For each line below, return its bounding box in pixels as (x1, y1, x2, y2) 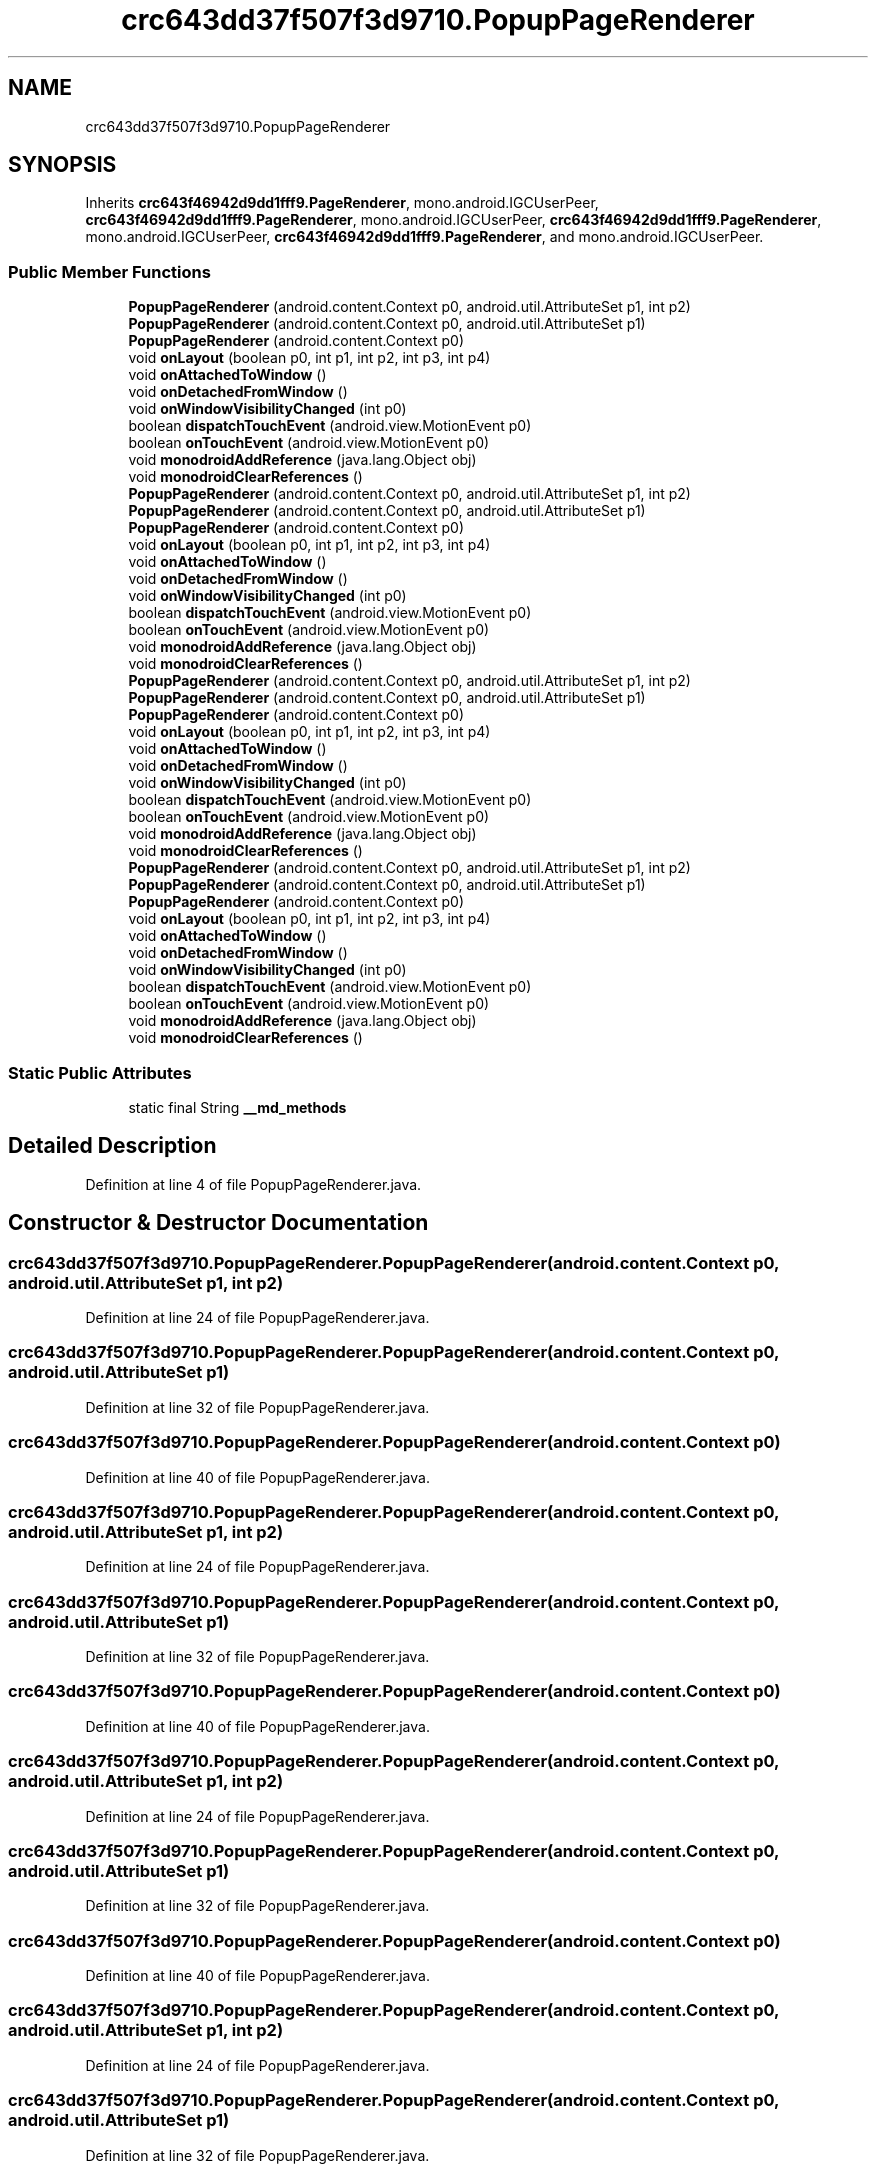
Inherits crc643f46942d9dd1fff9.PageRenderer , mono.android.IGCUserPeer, (85, 194, 599, 212)
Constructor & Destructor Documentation (8, 1210, 429, 1236)
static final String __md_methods (128, 1098, 347, 1116)
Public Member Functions (8, 261, 211, 282)
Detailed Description (8, 1133, 217, 1159)
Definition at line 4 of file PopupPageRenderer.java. (85, 1175, 422, 1193)
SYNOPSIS (8, 152, 117, 178)
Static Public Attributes (8, 1062, 192, 1083)
